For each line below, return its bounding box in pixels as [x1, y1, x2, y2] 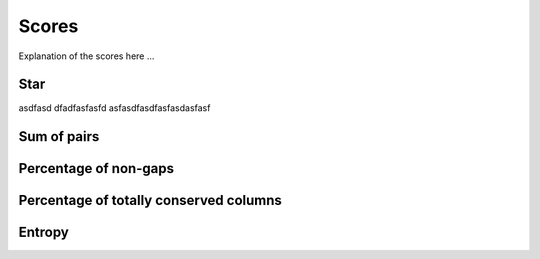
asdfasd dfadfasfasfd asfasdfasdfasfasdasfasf [18, 102, 211, 114]
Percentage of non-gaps [18, 160, 175, 177]
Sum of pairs [18, 128, 100, 145]
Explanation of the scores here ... [18, 50, 155, 62]
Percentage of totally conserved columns [18, 192, 282, 209]
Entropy [18, 224, 69, 241]
